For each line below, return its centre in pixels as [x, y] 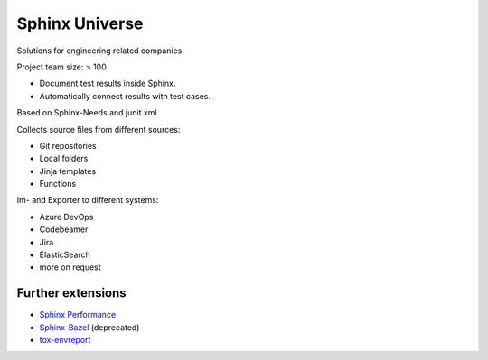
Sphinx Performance [78, 315]
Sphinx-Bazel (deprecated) [89, 327]
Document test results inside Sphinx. [108, 83]
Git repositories [68, 145]
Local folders [64, 159]
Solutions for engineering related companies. [101, 51]
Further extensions [71, 293]
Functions [58, 184]
